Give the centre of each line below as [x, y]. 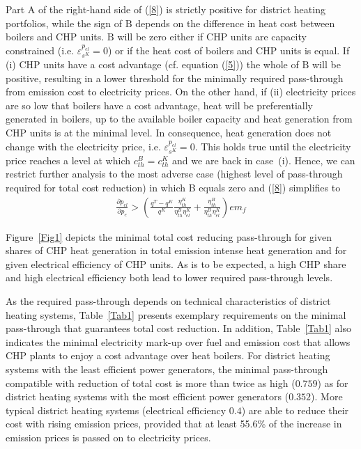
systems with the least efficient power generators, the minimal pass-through [167, 369]
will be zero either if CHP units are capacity [212, 37]
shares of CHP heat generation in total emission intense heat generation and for [176, 250]
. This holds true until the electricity [273, 146]
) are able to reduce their [295, 410]
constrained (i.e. [40, 50]
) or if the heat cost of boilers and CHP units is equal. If [229, 50]
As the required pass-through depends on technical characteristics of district [168, 301]
